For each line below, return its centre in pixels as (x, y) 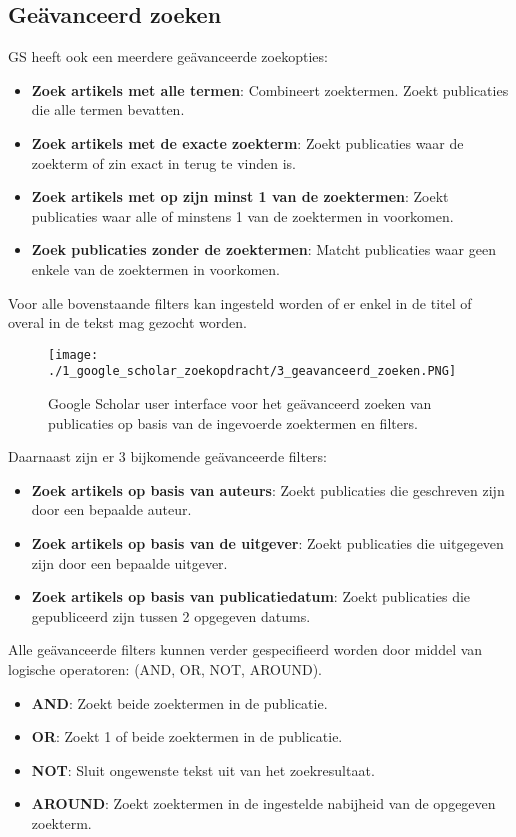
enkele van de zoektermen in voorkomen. (155, 268)
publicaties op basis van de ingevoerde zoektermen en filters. (233, 422)
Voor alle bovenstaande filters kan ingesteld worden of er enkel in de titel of (240, 302)
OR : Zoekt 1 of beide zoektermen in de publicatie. (187, 736)
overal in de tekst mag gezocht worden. (127, 322)
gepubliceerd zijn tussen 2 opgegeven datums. (171, 615)
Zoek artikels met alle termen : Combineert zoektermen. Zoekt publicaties (270, 89)
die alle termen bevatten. (108, 109)
